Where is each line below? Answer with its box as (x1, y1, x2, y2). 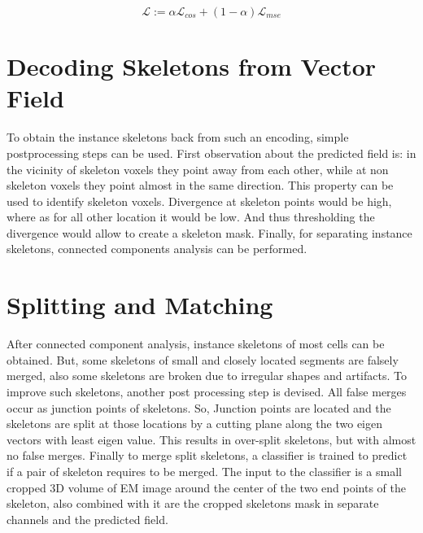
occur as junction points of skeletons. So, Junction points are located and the (7, 399, 391, 416)
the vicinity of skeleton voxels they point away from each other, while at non (7, 160, 389, 177)
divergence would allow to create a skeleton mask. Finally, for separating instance (7, 224, 412, 241)
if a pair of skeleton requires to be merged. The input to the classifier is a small (7, 462, 402, 479)
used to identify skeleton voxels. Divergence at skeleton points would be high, (7, 192, 392, 209)
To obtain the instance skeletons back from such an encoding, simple (7, 129, 349, 146)
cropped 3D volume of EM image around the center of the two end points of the (7, 478, 406, 496)
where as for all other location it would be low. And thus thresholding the (7, 208, 375, 225)
